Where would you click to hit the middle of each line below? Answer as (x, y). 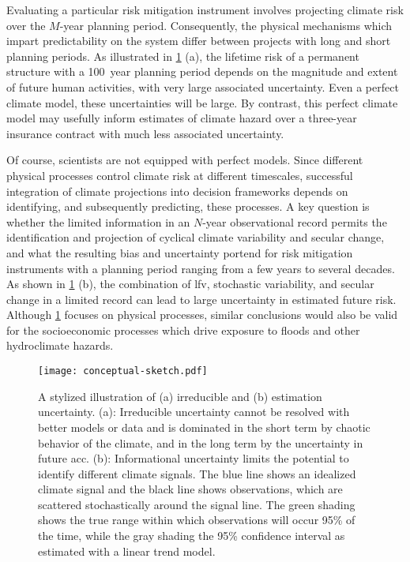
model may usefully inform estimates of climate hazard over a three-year (182, 118)
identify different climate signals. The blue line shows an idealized (197, 473)
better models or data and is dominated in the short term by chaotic (204, 427)
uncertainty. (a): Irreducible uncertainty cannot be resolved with (194, 412)
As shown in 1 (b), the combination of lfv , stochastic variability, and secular (190, 284)
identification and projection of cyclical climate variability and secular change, (196, 237)
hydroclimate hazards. (60, 345)
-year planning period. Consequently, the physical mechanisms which (226, 25)
